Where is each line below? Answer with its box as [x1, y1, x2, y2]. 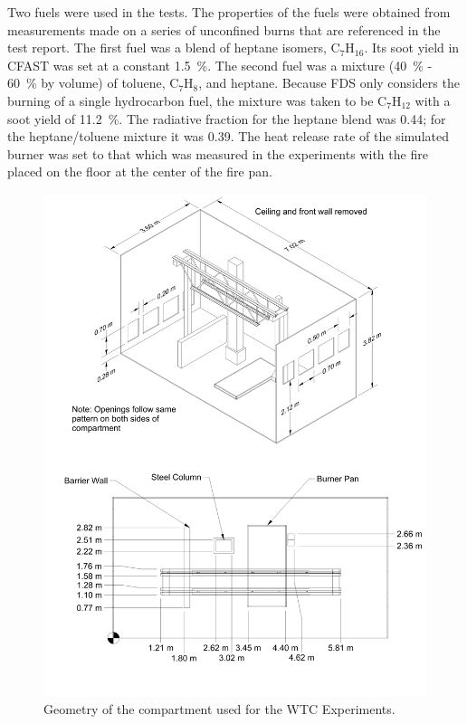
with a [415, 90, 451, 110]
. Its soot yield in [364, 38, 460, 57]
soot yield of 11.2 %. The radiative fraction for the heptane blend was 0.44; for [7, 109, 446, 128]
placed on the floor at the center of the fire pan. [7, 162, 272, 181]
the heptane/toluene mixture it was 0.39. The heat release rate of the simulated [7, 127, 449, 146]
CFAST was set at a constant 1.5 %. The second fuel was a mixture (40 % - [7, 55, 433, 74]
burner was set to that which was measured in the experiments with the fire [7, 144, 428, 163]
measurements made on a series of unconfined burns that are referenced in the [7, 20, 441, 39]
